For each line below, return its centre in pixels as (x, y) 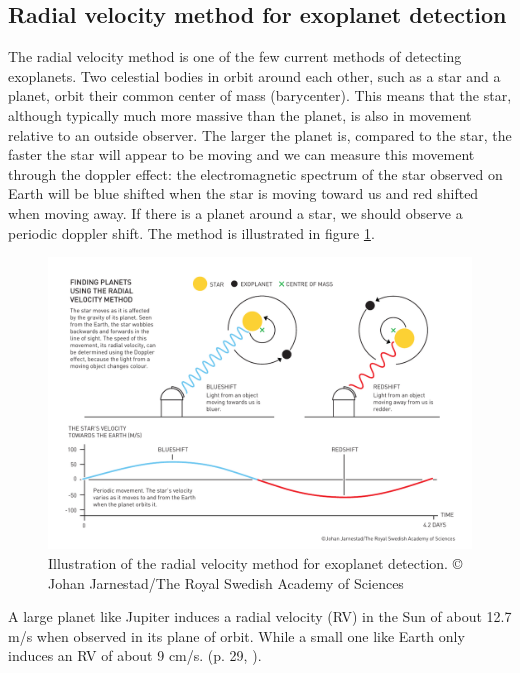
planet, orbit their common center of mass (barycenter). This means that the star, (260, 95)
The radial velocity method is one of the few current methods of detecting (235, 56)
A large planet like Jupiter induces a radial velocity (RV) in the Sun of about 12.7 (260, 616)
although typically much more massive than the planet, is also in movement (240, 114)
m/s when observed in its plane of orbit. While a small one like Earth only (236, 635)
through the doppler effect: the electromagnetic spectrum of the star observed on (255, 173)
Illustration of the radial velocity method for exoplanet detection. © (255, 563)
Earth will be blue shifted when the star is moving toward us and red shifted (243, 193)
